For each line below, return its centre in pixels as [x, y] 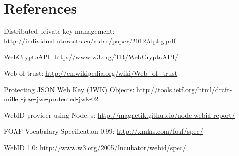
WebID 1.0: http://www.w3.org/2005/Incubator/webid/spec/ [95, 147]
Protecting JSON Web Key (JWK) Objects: [69, 89]
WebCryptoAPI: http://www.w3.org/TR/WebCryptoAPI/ [91, 57]
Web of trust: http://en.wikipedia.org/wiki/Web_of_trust [91, 73]
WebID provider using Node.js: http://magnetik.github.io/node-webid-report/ [119, 115]
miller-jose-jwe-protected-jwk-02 [51, 99]
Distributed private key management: [59, 31]
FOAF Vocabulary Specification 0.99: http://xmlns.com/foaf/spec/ [104, 131]
